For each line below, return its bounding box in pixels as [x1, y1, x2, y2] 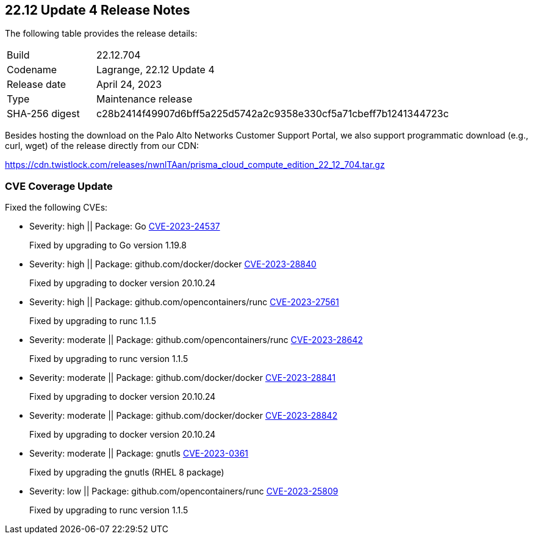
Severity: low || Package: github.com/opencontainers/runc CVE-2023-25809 [29, 486, 338, 497]
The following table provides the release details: [5, 28, 198, 39]
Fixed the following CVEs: [5, 202, 108, 213]
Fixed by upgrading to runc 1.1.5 [29, 316, 156, 327]
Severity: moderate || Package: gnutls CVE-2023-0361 [29, 448, 249, 459]
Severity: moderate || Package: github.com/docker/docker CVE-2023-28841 [29, 372, 336, 383]
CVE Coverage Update [5, 179, 113, 192]
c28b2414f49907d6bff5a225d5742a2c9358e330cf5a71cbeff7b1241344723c [96, 107, 449, 120]
